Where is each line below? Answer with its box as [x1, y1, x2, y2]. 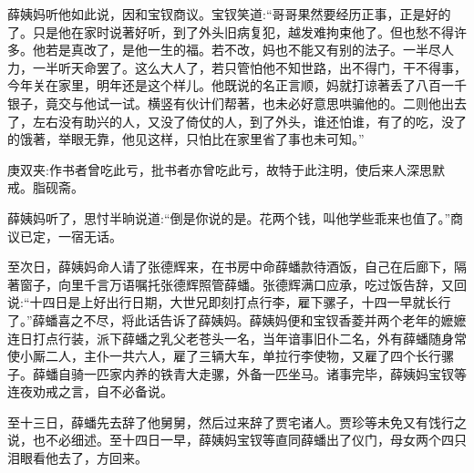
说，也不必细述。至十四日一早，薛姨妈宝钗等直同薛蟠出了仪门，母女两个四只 [7, 430, 467, 449]
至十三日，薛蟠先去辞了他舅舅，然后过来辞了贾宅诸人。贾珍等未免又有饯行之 [7, 412, 467, 431]
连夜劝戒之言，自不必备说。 [7, 382, 173, 401]
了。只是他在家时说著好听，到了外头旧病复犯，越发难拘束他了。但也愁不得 [7, 22, 454, 41]
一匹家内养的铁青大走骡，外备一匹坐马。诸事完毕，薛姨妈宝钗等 [83, 364, 467, 383]
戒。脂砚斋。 [7, 178, 84, 197]
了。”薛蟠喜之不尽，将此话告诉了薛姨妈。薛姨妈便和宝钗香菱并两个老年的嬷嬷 [7, 310, 467, 329]
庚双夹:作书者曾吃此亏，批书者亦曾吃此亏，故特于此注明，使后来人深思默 [7, 159, 445, 179]
